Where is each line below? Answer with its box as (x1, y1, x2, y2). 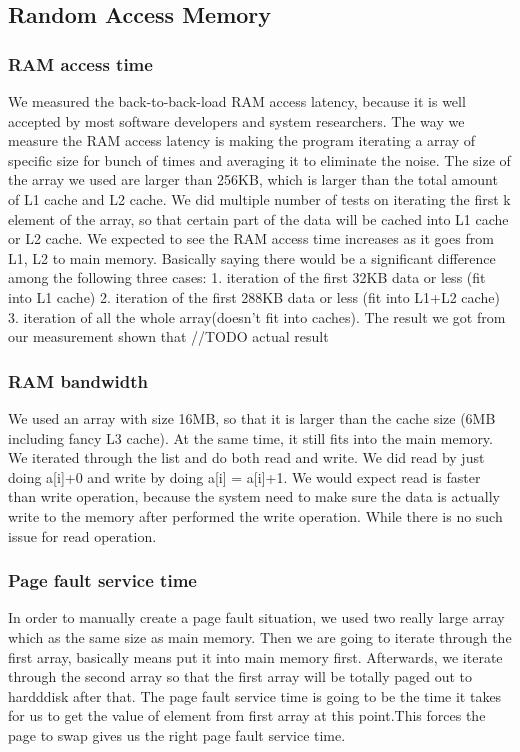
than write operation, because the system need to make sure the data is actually (8, 486, 501, 507)
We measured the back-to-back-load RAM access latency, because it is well (8, 91, 466, 111)
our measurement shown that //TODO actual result (8, 326, 329, 347)
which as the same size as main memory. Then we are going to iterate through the (8, 626, 512, 647)
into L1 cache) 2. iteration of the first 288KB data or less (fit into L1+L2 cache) (8, 286, 500, 307)
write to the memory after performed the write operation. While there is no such (8, 505, 503, 526)
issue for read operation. (8, 525, 157, 546)
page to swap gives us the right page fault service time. (8, 724, 346, 745)
